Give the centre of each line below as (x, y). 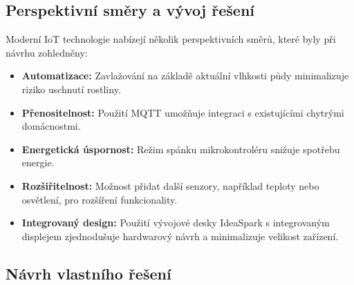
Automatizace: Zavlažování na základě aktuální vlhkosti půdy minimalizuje (185, 76)
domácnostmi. (51, 126)
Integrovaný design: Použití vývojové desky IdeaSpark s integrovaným (176, 223)
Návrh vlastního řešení (88, 273)
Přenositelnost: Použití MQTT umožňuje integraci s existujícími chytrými (183, 112)
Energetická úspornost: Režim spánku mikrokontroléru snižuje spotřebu (181, 149)
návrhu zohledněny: (47, 52)
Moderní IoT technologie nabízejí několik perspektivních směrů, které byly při (171, 39)
